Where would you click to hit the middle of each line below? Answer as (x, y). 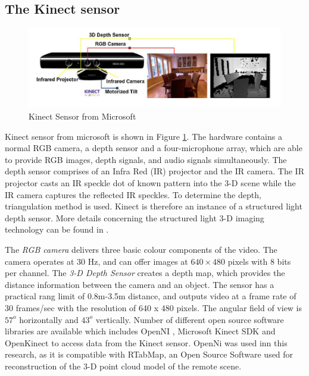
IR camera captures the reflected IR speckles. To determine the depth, (133, 194)
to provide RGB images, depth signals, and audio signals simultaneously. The (146, 159)
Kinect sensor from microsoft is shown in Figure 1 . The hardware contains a (143, 136)
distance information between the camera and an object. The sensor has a (140, 284)
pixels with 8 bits (259, 261)
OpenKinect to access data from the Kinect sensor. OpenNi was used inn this (146, 342)
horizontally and (49, 319)
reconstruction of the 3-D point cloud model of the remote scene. (123, 366)
